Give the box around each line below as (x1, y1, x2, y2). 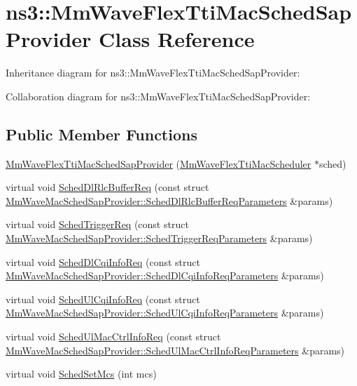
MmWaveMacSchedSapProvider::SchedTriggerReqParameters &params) (6, 231, 313, 246)
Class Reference (99, 25, 255, 53)
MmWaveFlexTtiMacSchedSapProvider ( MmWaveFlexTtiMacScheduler (6, 156, 311, 171)
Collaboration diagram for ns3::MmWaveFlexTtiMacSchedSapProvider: (6, 88, 311, 103)
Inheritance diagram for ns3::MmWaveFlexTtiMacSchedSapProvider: (6, 65, 300, 80)
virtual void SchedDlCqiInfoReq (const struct (6, 254, 200, 269)
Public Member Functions (6, 123, 197, 145)
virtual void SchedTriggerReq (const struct (6, 217, 189, 232)
